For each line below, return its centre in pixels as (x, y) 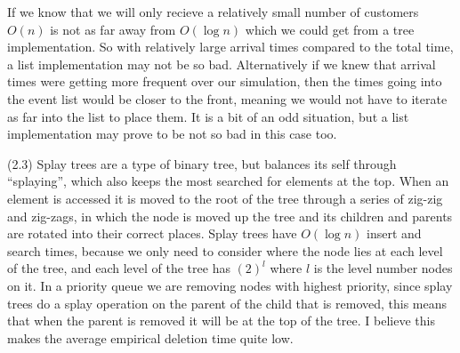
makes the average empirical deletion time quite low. (150, 337)
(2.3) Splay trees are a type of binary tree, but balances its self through (202, 163)
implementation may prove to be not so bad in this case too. (172, 134)
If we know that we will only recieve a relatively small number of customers (213, 12)
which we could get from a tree (330, 29)
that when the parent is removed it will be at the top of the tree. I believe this (221, 321)
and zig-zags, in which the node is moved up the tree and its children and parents (230, 216)
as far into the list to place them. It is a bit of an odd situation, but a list (208, 116)
